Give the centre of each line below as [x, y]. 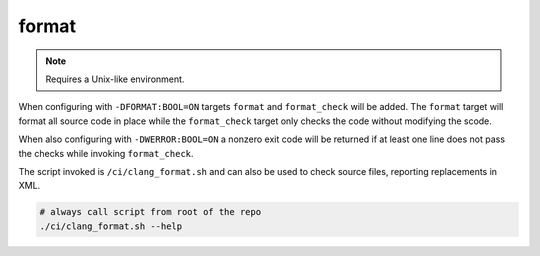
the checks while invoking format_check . [106, 153]
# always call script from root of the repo [150, 212]
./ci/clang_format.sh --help [111, 226]
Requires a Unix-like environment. [115, 79]
